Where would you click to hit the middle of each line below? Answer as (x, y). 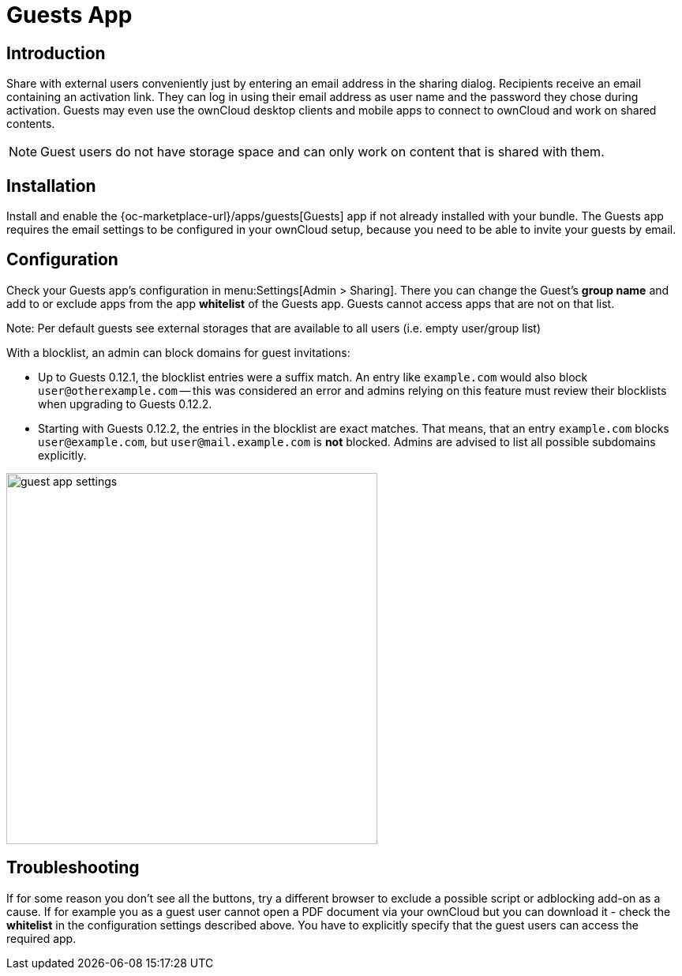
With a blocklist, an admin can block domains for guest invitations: (178, 352)
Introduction (56, 53)
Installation (51, 186)
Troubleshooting (73, 868)
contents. (31, 124)
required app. (41, 938)
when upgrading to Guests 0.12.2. (125, 404)
